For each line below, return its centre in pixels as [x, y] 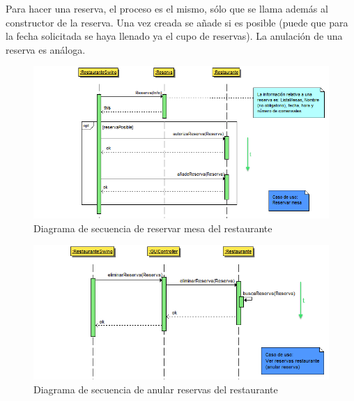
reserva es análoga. [46, 49]
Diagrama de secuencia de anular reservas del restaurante [156, 389]
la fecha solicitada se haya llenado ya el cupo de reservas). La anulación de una [174, 36]
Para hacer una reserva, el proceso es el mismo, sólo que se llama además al [167, 8]
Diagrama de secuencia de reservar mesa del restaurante [153, 228]
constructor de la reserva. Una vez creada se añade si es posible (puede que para [177, 22]
